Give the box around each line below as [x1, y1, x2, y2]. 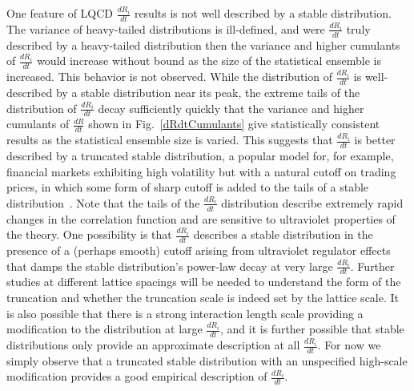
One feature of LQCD [6, 5, 114, 21]
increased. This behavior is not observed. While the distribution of [6, 68, 332, 85]
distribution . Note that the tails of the [6, 194, 200, 211]
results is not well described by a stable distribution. [134, 5, 392, 21]
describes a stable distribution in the [193, 226, 373, 243]
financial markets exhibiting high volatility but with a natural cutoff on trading [6, 163, 396, 179]
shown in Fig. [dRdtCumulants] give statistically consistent [88, 115, 380, 132]
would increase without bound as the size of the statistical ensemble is [37, 52, 381, 69]
